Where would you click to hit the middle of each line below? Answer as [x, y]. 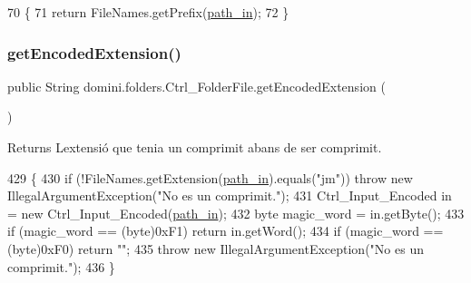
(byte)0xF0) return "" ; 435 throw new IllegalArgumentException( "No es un [216, 248]
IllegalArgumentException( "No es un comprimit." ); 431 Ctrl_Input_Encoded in [230, 195]
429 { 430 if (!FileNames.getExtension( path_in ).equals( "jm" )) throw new [210, 177]
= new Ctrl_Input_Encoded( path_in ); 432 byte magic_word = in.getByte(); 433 [236, 213]
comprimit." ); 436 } [61, 266]
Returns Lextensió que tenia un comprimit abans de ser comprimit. [195, 147]
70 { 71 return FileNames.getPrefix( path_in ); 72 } [148, 12]
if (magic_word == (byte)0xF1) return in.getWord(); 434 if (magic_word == [226, 231]
